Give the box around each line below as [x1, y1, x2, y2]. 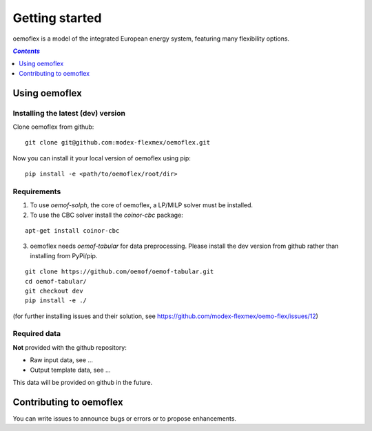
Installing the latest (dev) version [12, 108, 125, 118]
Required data [12, 329, 61, 339]
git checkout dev [25, 286, 83, 295]
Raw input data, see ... [30, 356, 93, 364]
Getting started [12, 10, 102, 25]
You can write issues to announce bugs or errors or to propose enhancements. [12, 414, 237, 423]
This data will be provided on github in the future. [12, 379, 153, 387]
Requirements [12, 187, 61, 196]
